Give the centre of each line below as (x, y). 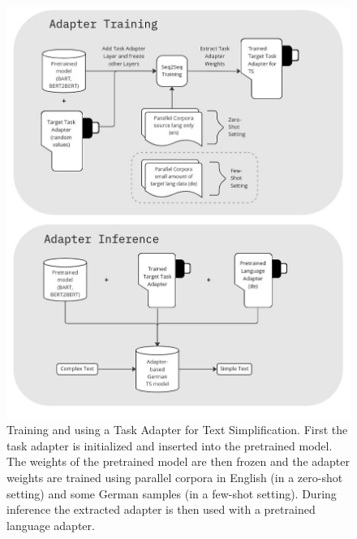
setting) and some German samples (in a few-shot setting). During (172, 493)
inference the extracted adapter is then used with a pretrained (161, 509)
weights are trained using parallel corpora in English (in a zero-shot (175, 477)
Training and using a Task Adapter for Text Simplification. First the (177, 430)
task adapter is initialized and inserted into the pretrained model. (170, 445)
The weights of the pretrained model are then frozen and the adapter (178, 461)
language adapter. (51, 525)
